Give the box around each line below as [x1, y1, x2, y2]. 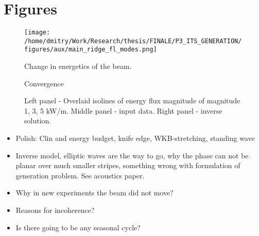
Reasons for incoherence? [15, 205, 95, 215]
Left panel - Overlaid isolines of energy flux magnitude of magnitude [24, 95, 240, 106]
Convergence [24, 78, 64, 88]
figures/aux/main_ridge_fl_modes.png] [24, 46, 157, 53]
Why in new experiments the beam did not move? [15, 187, 174, 198]
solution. [24, 115, 51, 126]
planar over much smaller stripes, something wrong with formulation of [15, 160, 240, 171]
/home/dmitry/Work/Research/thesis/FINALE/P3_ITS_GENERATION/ [24, 37, 242, 45]
